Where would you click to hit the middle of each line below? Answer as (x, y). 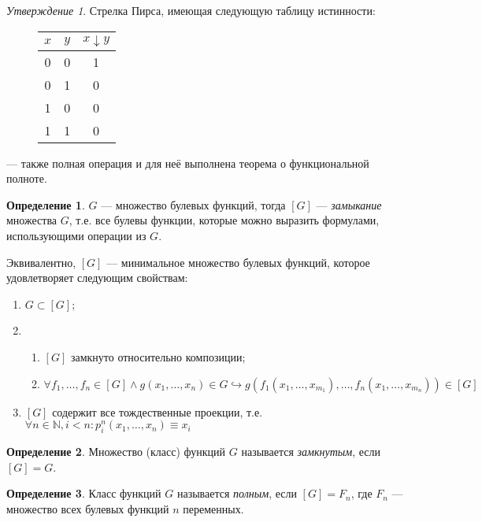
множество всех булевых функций (88, 508)
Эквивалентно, (41, 262)
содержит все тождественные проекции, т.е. (158, 411)
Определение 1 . (46, 204)
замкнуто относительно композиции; (158, 356)
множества (32, 220)
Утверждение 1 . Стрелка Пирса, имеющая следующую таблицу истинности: (191, 10)
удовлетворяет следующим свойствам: (97, 278)
